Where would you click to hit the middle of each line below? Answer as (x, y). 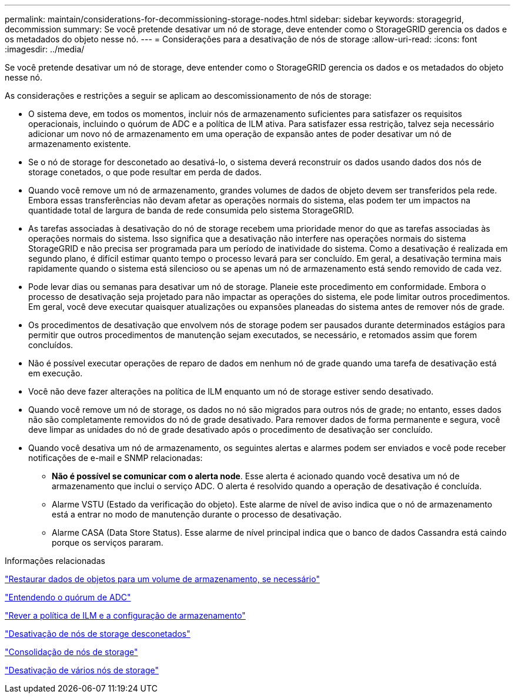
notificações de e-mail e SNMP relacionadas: (116, 458)
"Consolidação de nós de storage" (71, 652)
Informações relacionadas (55, 561)
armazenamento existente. (80, 144)
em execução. (56, 373)
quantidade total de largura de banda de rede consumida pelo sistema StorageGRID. (191, 210)
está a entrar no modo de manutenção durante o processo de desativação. (197, 514)
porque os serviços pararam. (108, 542)
